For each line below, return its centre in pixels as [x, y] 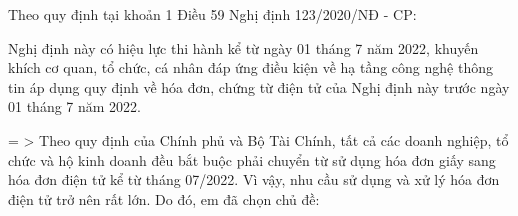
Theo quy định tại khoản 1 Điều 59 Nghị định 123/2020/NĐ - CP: [212, 14]
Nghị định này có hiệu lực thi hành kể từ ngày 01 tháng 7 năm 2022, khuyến [243, 47]
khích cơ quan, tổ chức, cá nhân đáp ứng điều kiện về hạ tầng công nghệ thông [250, 67]
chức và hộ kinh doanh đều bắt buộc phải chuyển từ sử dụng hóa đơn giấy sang [252, 159]
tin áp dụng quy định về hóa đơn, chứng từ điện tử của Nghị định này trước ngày [259, 86]
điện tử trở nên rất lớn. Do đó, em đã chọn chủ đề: [164, 198]
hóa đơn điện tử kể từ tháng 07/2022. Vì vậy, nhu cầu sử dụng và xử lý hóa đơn [254, 179]
